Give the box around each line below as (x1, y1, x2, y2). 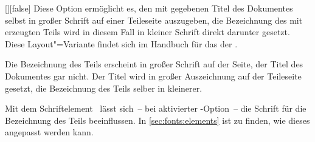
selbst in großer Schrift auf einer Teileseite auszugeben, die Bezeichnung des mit (5, 13, 303, 26)
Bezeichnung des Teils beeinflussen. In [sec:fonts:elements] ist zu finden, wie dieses (5, 113, 310, 126)
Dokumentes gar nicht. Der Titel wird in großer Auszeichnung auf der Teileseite (5, 69, 302, 82)
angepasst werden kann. (5, 126, 94, 138)
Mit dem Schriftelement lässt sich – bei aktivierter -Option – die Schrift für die (5, 102, 306, 115)
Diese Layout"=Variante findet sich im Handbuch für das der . (5, 37, 238, 50)
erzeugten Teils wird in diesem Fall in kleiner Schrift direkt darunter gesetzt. (5, 25, 290, 38)
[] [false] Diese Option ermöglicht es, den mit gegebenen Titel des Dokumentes (5, 2, 293, 14)
